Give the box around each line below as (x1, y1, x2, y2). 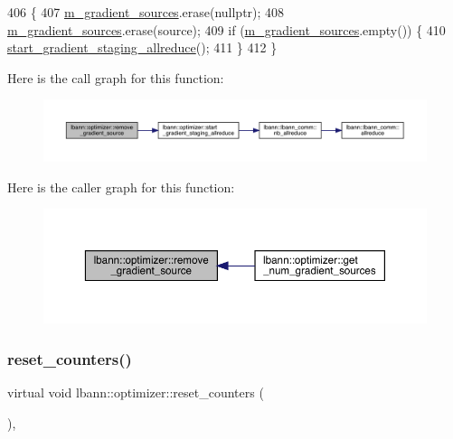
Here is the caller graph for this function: (7, 177, 235, 196)
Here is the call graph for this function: (7, 68, 224, 87)
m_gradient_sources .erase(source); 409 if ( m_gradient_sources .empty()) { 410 (7, 20, 446, 39)
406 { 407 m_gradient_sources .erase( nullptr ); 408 (7, 3, 285, 21)
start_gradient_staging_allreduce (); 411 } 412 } (7, 38, 278, 57)
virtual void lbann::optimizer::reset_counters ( (7, 383, 264, 402)
